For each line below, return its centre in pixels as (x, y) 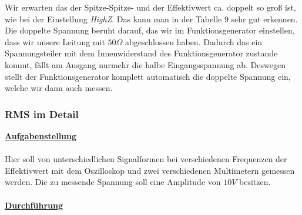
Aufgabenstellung (41, 135)
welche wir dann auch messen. (59, 88)
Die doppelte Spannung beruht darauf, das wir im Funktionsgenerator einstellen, (150, 30)
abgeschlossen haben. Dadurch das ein (194, 41)
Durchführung (34, 205)
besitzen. (255, 182)
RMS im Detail (42, 114)
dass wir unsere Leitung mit (55, 41)
